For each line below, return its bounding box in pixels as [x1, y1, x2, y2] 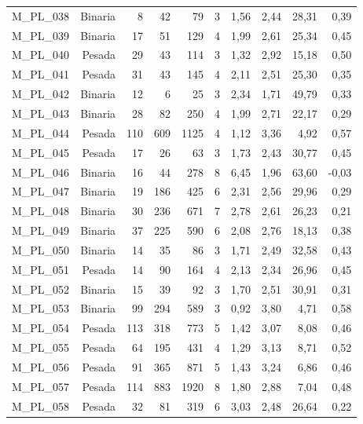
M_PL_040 [12, 46, 70, 63]
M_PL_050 [12, 241, 70, 258]
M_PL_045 [12, 144, 70, 160]
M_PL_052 [12, 280, 70, 297]
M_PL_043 [12, 104, 70, 121]
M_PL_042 [12, 86, 70, 102]
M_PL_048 [12, 203, 70, 219]
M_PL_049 [12, 222, 70, 239]
